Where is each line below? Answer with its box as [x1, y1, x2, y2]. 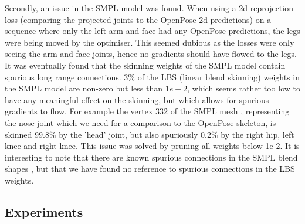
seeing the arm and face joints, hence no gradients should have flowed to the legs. [5, 47, 297, 60]
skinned [5, 128, 32, 140]
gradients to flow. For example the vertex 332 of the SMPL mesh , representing [5, 105, 290, 117]
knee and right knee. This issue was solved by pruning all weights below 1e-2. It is [5, 140, 300, 152]
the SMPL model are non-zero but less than [5, 82, 162, 94]
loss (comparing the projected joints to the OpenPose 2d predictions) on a [5, 13, 272, 25]
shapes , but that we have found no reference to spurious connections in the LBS [5, 162, 295, 175]
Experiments [5, 202, 83, 220]
